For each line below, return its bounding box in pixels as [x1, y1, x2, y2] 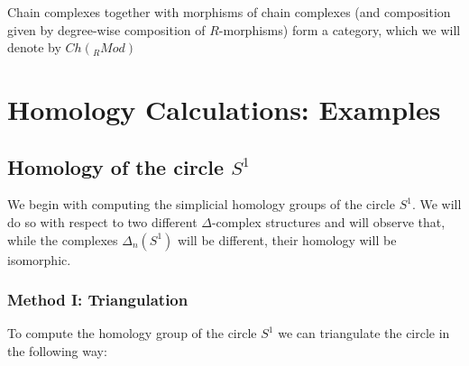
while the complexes [7, 230, 118, 249]
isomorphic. [7, 250, 71, 269]
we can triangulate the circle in [278, 324, 450, 343]
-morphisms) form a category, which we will [218, 20, 461, 39]
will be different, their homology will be [177, 230, 397, 249]
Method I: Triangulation [7, 288, 189, 311]
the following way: [7, 341, 107, 360]
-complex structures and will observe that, [211, 212, 446, 231]
